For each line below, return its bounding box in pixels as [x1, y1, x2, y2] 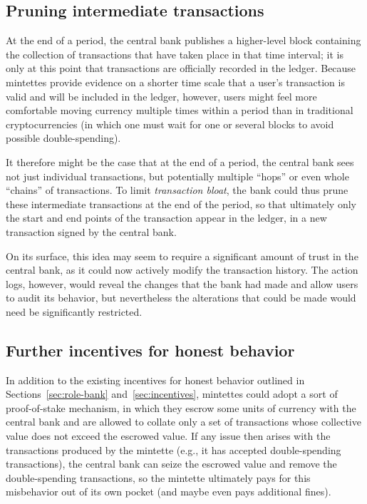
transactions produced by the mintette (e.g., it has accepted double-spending [6, 442, 341, 457]
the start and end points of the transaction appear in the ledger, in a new [6, 210, 327, 225]
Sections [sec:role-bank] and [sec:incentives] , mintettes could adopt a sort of [6, 386, 338, 401]
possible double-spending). [6, 130, 121, 145]
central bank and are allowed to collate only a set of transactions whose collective [6, 414, 361, 429]
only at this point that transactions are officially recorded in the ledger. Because [6, 61, 356, 76]
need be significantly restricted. [6, 304, 143, 319]
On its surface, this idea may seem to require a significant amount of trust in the [6, 248, 358, 263]
